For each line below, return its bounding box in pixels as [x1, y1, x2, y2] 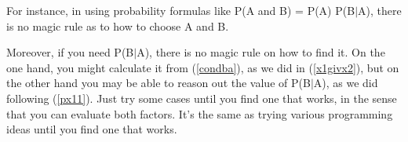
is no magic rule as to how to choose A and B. [6, 17, 229, 34]
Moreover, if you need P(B [6, 44, 134, 60]
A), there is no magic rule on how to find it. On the [137, 44, 385, 60]
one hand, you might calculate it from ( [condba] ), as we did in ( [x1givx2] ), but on [6, 59, 399, 75]
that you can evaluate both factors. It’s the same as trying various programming [6, 105, 393, 122]
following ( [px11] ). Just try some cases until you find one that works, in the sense [6, 89, 397, 106]
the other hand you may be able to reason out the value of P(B [6, 75, 311, 91]
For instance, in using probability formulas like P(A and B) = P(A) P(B [6, 2, 355, 18]
